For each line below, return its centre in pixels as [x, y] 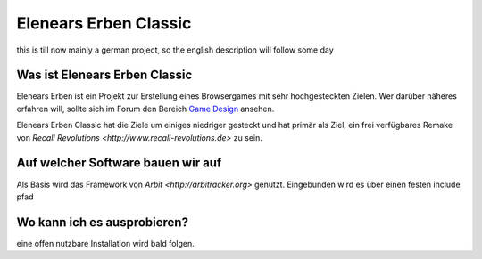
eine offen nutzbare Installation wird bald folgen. [106, 243]
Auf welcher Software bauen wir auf [119, 163]
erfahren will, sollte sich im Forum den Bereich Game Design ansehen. [145, 109]
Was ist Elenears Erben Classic [104, 75]
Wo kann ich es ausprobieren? [103, 222]
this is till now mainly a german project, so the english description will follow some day [175, 50]
